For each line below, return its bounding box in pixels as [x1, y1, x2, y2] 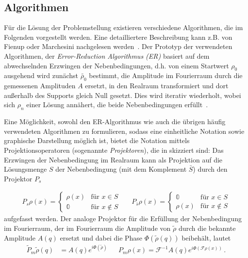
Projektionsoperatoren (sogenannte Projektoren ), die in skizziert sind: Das [4, 145, 224, 155]
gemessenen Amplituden [4, 81, 76, 91]
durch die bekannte [178, 223, 236, 233]
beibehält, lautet [182, 232, 231, 242]
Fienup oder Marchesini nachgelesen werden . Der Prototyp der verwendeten [4, 41, 232, 51]
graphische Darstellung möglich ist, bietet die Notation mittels [4, 135, 190, 145]
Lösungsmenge [4, 164, 47, 174]
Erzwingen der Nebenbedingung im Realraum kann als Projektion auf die [4, 154, 223, 164]
